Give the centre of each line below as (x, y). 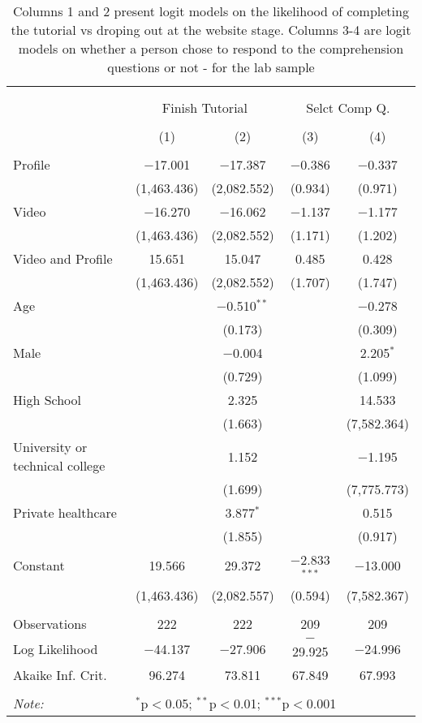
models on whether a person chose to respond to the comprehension (211, 48)
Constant (39, 566)
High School (47, 400)
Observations (50, 623)
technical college (59, 465)
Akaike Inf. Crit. (60, 674)
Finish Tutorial (205, 108)
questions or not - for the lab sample (211, 67)
